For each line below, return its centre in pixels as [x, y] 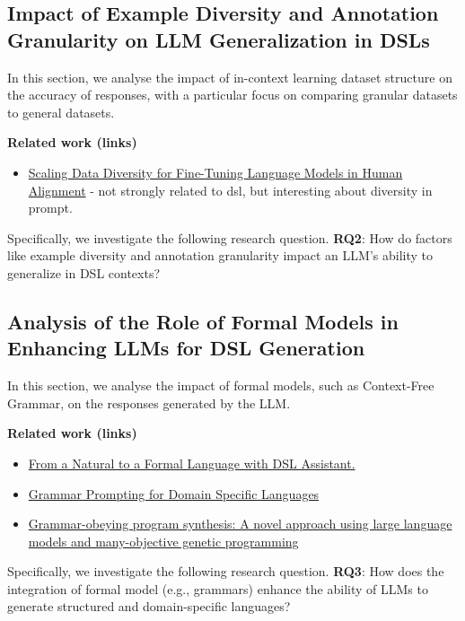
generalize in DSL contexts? [84, 272]
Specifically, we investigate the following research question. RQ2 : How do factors [230, 237]
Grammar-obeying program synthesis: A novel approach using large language [240, 524]
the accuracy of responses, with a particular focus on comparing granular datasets [232, 95]
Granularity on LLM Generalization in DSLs [219, 39]
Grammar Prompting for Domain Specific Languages [174, 493]
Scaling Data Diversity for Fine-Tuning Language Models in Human [215, 172]
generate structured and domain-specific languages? [149, 606]
